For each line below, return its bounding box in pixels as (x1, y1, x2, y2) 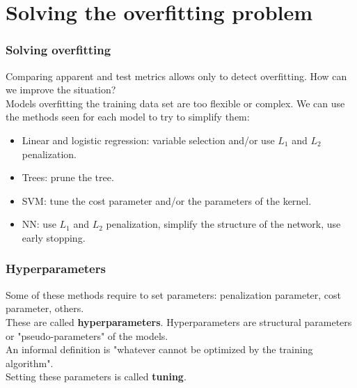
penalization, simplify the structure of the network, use (106, 217, 341, 231)
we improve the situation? (6, 82, 116, 97)
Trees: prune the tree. (22, 170, 114, 185)
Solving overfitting (6, 41, 111, 59)
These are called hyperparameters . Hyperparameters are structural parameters (6, 314, 352, 329)
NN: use (22, 217, 56, 231)
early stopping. (22, 230, 86, 245)
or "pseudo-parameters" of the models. (6, 328, 168, 343)
